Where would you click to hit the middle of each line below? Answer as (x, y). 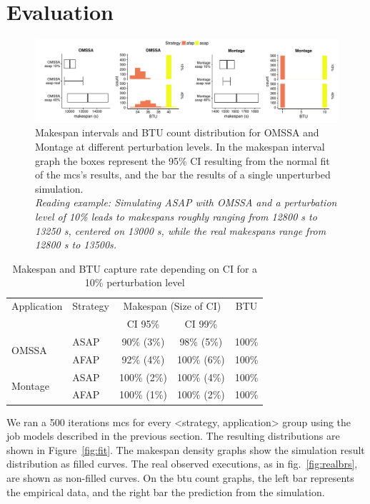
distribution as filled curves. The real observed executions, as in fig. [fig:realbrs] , (182, 464)
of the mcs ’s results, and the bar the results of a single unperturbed (183, 175)
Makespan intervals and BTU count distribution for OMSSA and (177, 132)
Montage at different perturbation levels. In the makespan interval (180, 147)
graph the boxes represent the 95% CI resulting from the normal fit (182, 160)
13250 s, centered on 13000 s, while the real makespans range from (181, 230)
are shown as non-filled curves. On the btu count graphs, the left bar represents (180, 477)
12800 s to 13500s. (76, 245)
